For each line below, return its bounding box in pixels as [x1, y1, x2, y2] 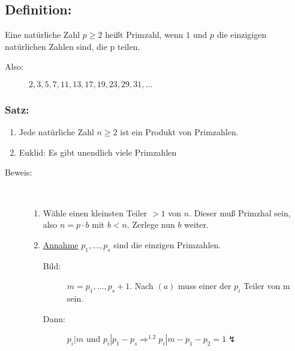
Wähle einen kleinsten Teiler [43, 206, 147, 219]
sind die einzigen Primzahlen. [113, 238, 221, 251]
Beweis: [5, 166, 32, 179]
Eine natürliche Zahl [5, 28, 80, 41]
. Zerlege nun [127, 218, 175, 231]
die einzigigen [216, 28, 267, 41]
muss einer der [178, 279, 231, 292]
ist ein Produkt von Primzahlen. [120, 126, 239, 138]
